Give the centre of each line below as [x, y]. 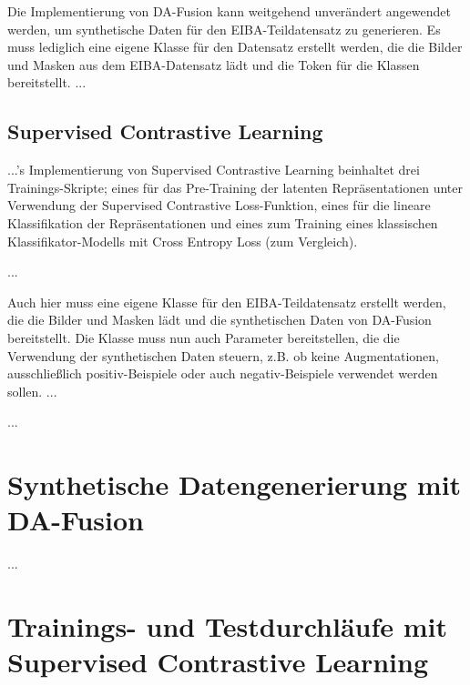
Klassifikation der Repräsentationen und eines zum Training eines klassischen [223, 222]
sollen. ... [32, 391]
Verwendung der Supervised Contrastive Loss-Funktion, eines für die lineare [219, 205]
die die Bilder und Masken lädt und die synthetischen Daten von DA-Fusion [220, 320]
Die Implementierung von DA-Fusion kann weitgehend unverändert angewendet [229, 11]
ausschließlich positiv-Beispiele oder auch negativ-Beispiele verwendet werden [223, 373]
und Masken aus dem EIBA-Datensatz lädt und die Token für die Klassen [214, 64]
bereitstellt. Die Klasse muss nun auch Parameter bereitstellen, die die [204, 337]
